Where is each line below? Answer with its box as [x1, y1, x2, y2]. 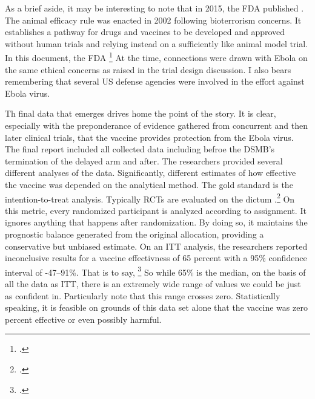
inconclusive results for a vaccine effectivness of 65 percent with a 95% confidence [5, 251, 307, 264]
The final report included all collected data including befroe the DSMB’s [5, 143, 275, 155]
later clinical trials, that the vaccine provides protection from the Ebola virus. [5, 131, 294, 143]
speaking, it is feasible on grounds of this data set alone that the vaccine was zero [5, 301, 308, 314]
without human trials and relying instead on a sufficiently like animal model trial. [5, 37, 308, 50]
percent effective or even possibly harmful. [5, 313, 162, 325]
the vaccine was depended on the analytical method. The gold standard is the [5, 178, 293, 190]
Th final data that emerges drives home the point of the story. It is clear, [5, 107, 276, 120]
